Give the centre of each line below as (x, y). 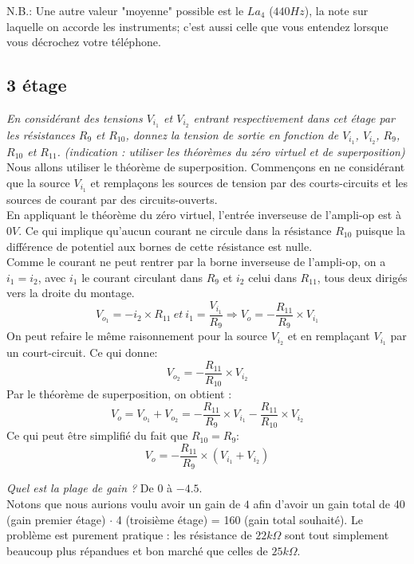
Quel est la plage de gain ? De (80, 488)
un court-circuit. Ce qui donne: (82, 352)
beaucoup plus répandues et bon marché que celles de (137, 550)
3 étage (37, 85)
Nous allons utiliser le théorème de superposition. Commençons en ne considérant (206, 167)
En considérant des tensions (75, 117)
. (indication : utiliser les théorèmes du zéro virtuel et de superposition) (231, 151)
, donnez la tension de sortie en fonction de (232, 134)
